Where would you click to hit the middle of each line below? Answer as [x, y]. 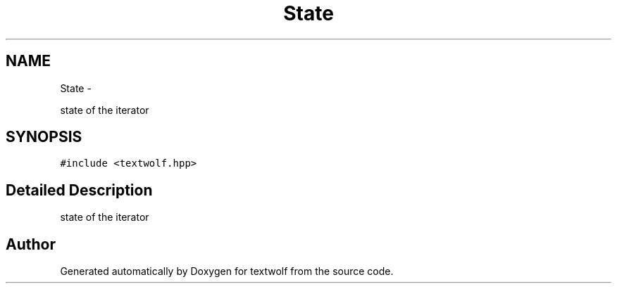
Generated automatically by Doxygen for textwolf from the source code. [227, 271]
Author [31, 244]
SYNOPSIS [44, 137]
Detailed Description [79, 190]
